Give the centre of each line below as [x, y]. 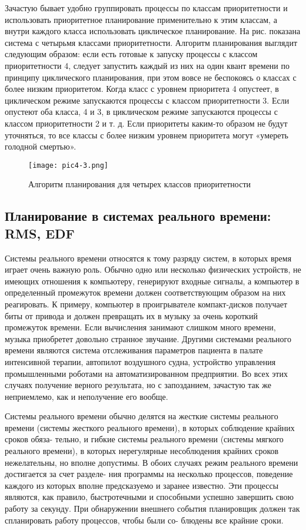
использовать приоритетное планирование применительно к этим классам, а [141, 19]
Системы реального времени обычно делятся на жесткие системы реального [142, 416]
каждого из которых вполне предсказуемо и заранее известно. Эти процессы [142, 485]
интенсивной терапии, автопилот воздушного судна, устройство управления [140, 361]
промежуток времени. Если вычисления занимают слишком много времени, [140, 327]
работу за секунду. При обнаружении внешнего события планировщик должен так [152, 509]
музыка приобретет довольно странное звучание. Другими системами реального [148, 338]
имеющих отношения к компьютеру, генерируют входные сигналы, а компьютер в [152, 281]
